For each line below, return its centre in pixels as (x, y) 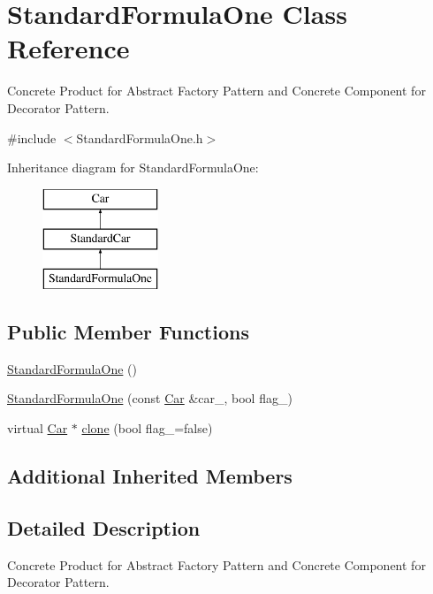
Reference (68, 48)
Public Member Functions (128, 332)
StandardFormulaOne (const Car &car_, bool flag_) (150, 398)
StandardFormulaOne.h (140, 137)
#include (32, 137)
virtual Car (38, 428)
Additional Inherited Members (150, 476)
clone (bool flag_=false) (147, 428)
